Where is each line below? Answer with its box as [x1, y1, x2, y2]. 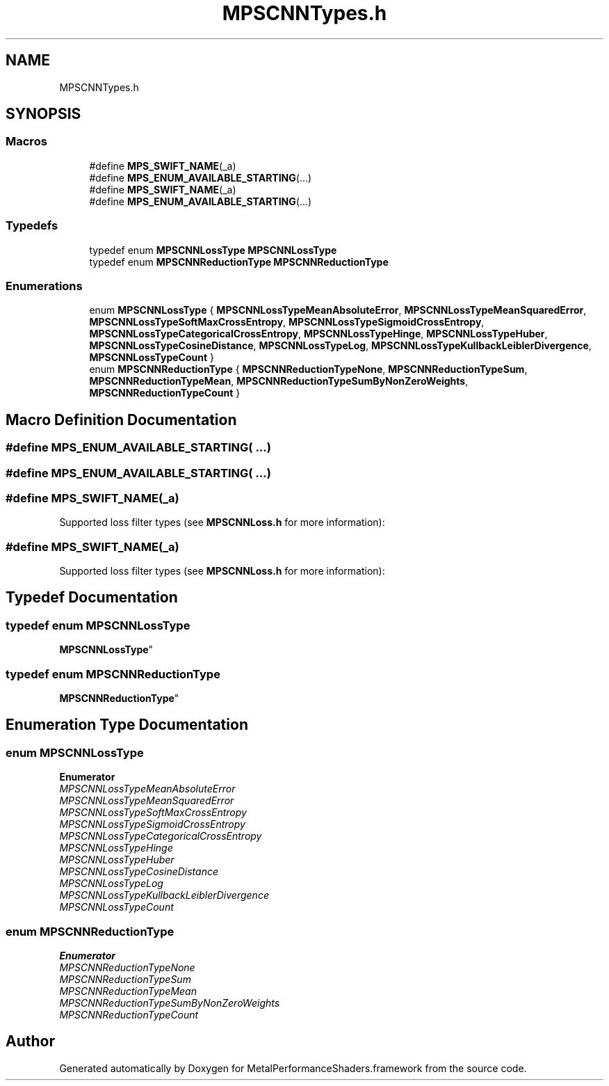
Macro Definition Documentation [6, 410, 237, 429]
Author [6, 1032, 55, 1051]
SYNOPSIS [6, 105, 81, 123]
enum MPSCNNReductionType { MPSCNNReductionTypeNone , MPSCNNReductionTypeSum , [89, 363, 528, 376]
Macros [6, 134, 47, 149]
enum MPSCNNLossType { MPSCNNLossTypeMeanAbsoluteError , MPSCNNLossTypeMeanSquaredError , [89, 304, 587, 317]
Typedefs [6, 218, 58, 233]
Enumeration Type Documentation [6, 716, 248, 734]
